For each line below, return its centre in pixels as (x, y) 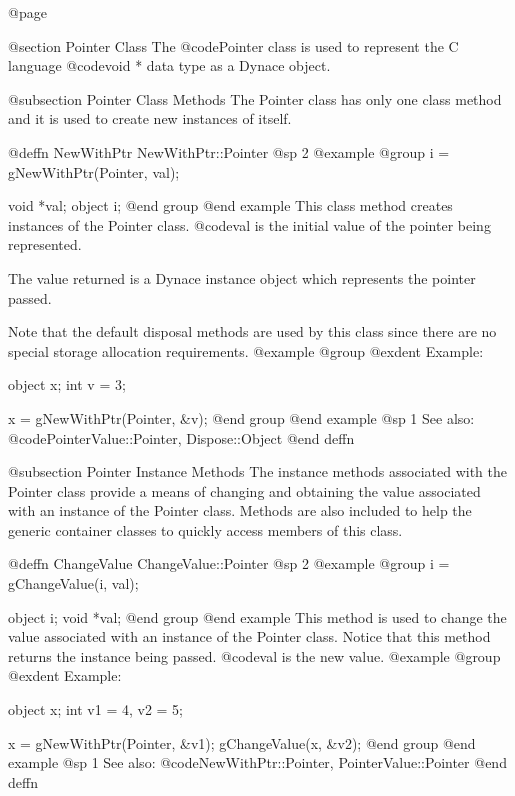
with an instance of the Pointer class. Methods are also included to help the (240, 510)
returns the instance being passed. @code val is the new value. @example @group (254, 655)
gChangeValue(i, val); (73, 583)
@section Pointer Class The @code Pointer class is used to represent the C (233, 45)
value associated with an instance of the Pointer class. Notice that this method (249, 636)
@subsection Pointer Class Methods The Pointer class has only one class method (255, 98)
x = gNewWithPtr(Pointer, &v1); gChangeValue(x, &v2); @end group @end (242, 742)
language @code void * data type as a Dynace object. (169, 65)
